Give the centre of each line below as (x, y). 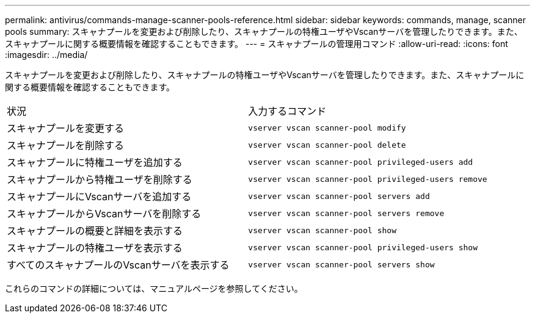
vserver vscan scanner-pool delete (327, 145)
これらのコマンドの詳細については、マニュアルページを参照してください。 (154, 288)
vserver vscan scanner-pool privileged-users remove (368, 179)
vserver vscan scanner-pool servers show (341, 264)
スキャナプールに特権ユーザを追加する (95, 162)
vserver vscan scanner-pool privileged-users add (361, 162)
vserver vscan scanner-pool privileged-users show (363, 247)
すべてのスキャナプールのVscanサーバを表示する (118, 265)
